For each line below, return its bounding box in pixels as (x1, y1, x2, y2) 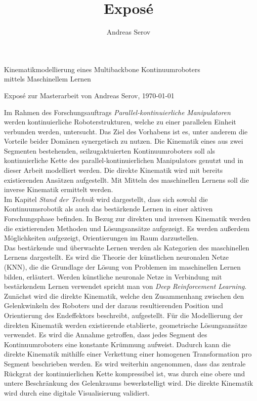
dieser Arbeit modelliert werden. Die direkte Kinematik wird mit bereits (4, 165, 223, 175)
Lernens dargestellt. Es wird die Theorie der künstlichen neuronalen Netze (4, 252, 229, 262)
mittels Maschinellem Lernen (4, 74, 91, 84)
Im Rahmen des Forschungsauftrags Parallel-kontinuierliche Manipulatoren (4, 107, 231, 117)
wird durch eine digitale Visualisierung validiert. (4, 387, 150, 398)
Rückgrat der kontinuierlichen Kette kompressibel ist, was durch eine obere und (4, 368, 245, 378)
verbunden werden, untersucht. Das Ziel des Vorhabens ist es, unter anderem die (4, 126, 248, 136)
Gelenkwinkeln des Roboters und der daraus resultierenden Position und (4, 300, 223, 311)
